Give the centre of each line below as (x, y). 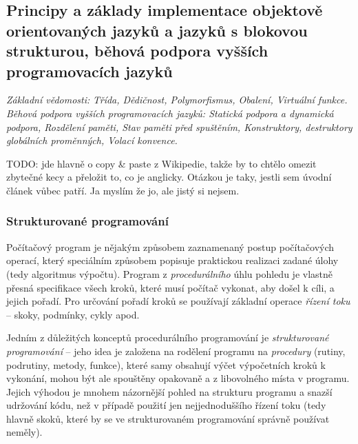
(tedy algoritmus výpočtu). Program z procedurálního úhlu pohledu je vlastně (170, 273)
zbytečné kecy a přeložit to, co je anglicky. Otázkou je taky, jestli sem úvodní (169, 177)
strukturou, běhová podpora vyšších (137, 51)
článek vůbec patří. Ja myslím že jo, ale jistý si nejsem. (123, 190)
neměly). (24, 432)
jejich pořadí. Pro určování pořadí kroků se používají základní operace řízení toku (178, 301)
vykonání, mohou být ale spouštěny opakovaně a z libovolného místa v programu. (178, 378)
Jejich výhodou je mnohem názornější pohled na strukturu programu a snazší (169, 391)
